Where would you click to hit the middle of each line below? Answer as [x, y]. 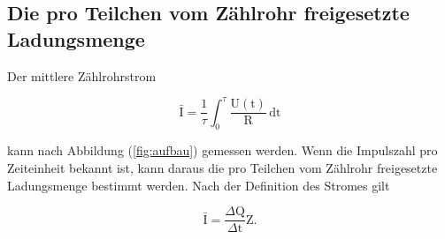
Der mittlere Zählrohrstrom [82, 75]
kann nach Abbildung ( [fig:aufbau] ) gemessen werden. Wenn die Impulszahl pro [222, 150]
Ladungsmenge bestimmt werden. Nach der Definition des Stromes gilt [199, 185]
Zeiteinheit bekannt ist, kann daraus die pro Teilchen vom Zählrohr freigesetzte [222, 168]
